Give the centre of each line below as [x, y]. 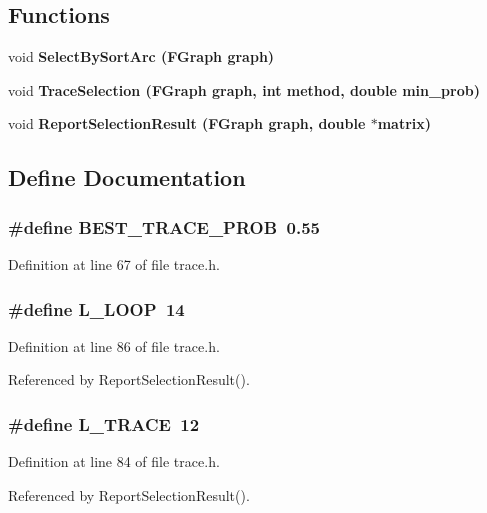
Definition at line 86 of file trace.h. [114, 345]
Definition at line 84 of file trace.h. [114, 461]
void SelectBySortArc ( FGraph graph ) [141, 56]
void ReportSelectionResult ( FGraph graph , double [187, 123]
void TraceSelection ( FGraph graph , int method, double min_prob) [244, 89]
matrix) [404, 123]
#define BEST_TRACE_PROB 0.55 [164, 226]
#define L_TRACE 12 [104, 423]
